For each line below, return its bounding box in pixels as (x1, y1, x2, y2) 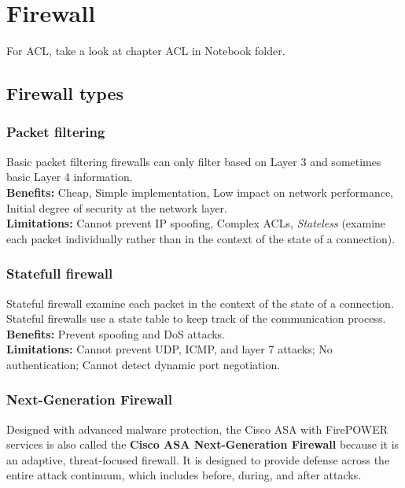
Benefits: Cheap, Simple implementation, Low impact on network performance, (6, 183, 393, 200)
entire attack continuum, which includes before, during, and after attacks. (6, 467, 362, 483)
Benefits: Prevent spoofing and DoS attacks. (6, 325, 226, 342)
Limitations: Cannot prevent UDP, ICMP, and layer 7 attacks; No (6, 341, 333, 357)
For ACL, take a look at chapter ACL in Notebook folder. (6, 43, 285, 59)
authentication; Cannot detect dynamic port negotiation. (6, 356, 281, 372)
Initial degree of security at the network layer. (6, 199, 227, 216)
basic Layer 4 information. (6, 168, 133, 185)
